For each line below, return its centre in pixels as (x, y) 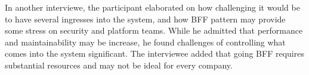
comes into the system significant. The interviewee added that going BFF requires (154, 53)
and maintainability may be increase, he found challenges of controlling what (145, 42)
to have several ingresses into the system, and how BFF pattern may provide (145, 19)
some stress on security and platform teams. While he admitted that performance (154, 30)
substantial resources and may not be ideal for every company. (119, 65)
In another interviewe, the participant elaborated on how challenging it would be (152, 7)
